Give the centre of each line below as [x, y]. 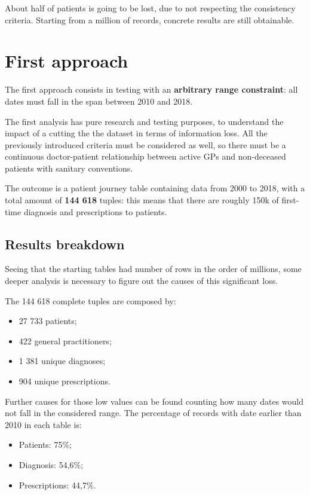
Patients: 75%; [45, 444]
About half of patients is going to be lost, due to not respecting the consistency [150, 8]
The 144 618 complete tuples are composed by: [90, 300]
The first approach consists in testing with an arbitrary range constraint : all [151, 89]
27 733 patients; [48, 321]
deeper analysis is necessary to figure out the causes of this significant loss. [142, 281]
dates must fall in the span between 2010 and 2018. [99, 101]
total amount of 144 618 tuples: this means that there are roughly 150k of [142, 200]
